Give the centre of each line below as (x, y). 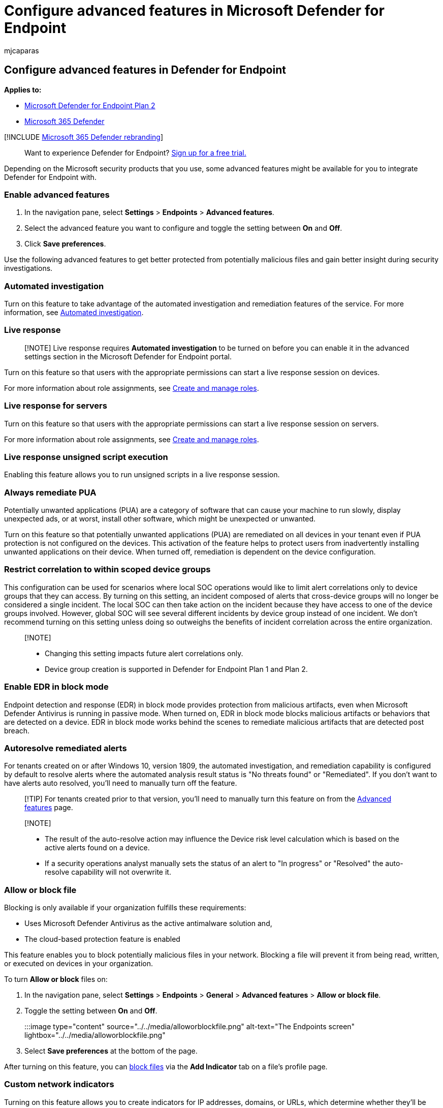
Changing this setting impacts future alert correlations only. (144, 653)
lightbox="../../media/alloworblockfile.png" (95, 1035)
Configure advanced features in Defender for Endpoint (145, 70)
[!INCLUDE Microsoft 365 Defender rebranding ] (84, 137)
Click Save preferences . (65, 244)
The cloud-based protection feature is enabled (102, 939)
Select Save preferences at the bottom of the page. (111, 1051)
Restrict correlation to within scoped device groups (107, 570)
